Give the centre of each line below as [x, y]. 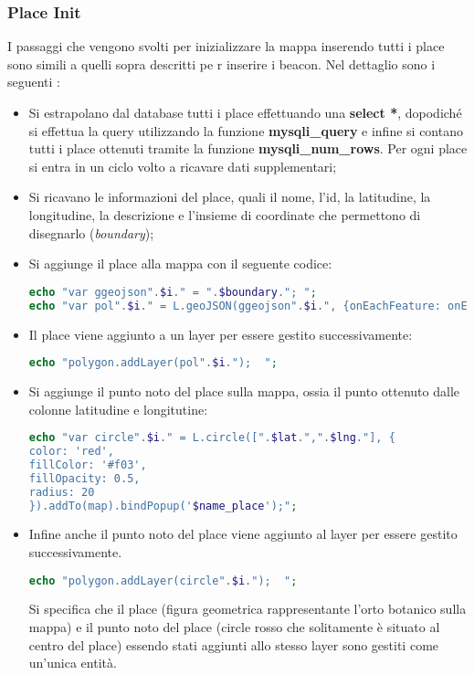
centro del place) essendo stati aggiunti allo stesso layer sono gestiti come [234, 644]
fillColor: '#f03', [88, 464]
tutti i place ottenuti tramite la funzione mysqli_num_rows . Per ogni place [248, 148]
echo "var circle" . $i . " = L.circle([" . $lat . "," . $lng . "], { [212, 438]
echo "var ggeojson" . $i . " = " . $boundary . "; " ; [173, 292]
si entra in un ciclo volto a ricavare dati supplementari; [183, 166]
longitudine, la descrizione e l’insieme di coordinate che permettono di [225, 214]
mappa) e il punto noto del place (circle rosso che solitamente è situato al [234, 627]
